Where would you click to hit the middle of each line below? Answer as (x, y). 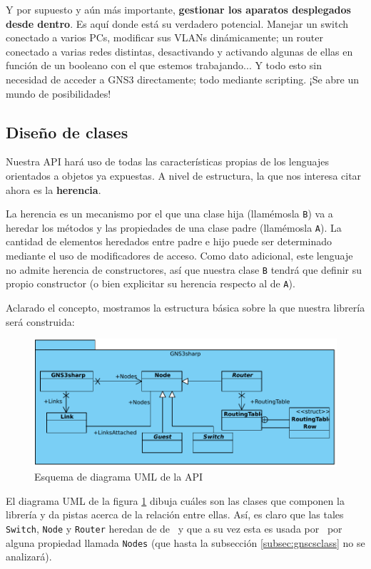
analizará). (29, 557)
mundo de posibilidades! (59, 93)
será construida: (40, 321)
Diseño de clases (67, 132)
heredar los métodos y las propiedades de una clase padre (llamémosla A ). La (174, 227)
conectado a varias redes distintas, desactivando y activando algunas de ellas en (179, 51)
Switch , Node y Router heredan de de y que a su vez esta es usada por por (174, 528)
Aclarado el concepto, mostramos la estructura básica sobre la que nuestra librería (185, 307)
